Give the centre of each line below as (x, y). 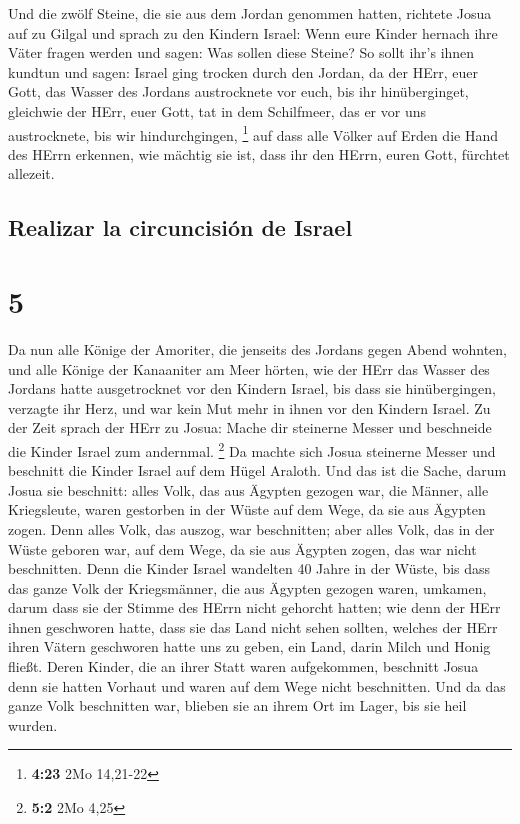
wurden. (33, 724)
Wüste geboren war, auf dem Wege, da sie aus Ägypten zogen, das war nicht (242, 548)
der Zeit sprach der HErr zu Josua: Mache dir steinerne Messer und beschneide (250, 427)
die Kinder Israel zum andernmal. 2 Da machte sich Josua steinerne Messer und (252, 449)
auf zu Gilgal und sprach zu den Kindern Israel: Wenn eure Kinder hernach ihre (253, 32)
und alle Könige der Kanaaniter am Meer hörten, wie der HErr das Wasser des (249, 368)
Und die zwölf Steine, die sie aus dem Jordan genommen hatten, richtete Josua (250, 13)
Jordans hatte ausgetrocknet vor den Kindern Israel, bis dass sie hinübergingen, (252, 388)
